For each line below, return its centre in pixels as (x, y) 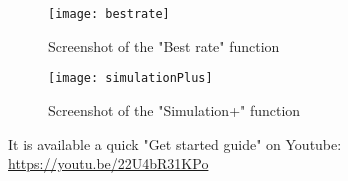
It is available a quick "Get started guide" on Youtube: (175, 143)
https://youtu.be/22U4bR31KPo (108, 163)
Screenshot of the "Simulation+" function (174, 109)
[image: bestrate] (109, 14)
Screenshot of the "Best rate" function (164, 45)
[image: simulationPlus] (130, 78)
